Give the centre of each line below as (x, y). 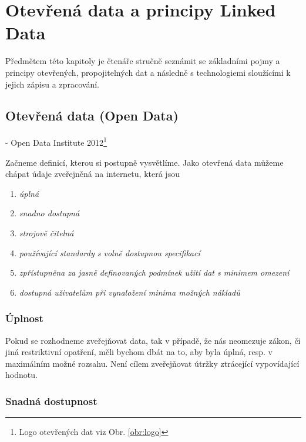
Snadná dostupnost (51, 401)
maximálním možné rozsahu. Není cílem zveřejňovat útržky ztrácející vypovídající (152, 363)
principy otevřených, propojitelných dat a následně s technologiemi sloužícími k (148, 72)
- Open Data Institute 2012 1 (56, 141)
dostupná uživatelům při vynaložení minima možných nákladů (130, 292)
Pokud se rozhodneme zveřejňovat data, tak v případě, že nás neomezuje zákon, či (153, 340)
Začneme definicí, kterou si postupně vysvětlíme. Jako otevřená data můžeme (144, 162)
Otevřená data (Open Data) (92, 115)
